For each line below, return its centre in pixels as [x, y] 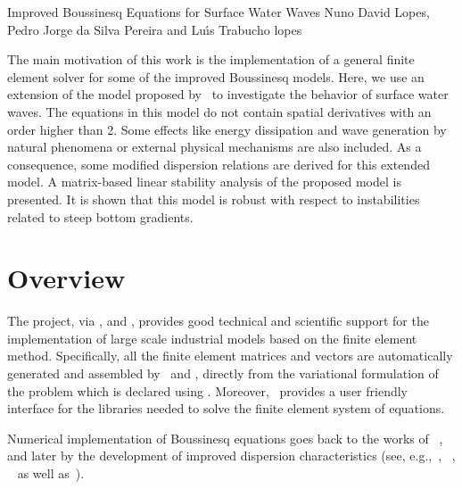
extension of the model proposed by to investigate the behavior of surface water [228, 94]
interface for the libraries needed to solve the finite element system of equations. [226, 408]
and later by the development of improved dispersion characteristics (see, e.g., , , [231, 456]
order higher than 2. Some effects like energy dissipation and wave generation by [227, 129]
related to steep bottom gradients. [100, 216]
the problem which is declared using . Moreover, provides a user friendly [207, 390]
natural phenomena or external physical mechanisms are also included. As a [214, 147]
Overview [66, 278]
